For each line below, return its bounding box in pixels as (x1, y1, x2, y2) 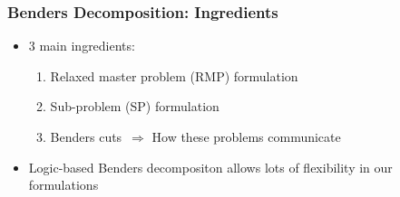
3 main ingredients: (28, 36, 135, 55)
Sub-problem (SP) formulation (50, 97, 220, 116)
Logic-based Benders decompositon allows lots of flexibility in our (28, 157, 393, 176)
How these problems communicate (151, 127, 341, 145)
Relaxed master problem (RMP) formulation (50, 66, 298, 85)
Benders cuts (50, 127, 122, 145)
